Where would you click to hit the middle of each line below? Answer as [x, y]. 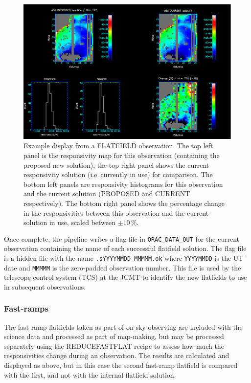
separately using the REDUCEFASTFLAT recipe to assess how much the [114, 346]
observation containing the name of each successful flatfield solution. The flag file [125, 248]
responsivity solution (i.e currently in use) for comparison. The [118, 174]
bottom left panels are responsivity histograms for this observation [123, 184]
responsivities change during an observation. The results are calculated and [117, 355]
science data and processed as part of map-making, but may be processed [114, 336]
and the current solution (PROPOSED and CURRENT [107, 193]
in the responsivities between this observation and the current [116, 213]
